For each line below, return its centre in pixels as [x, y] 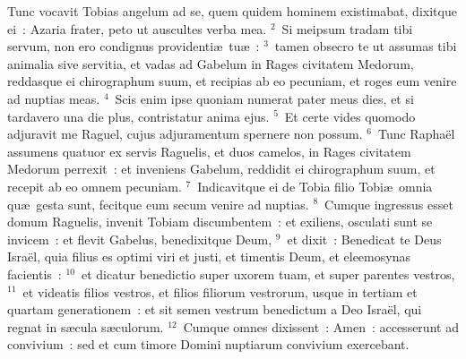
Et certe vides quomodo [350, 116]
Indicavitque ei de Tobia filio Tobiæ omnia [315, 186]
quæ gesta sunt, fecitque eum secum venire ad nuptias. [158, 204]
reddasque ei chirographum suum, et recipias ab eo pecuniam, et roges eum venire [232, 81]
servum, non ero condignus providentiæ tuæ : [134, 46]
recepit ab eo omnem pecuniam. [95, 186]
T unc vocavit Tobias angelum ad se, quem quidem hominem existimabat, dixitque [232, 11]
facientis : [35, 274]
